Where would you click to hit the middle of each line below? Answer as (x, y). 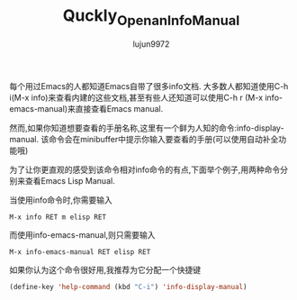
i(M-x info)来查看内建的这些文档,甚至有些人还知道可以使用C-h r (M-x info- (146, 97)
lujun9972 (151, 44)
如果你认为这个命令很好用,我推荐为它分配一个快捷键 (105, 269)
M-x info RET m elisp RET (58, 217)
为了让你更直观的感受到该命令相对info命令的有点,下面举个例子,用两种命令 (145, 169)
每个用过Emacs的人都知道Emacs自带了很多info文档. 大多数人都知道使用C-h (149, 86)
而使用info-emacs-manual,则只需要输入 (82, 234)
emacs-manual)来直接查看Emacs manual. (86, 108)
